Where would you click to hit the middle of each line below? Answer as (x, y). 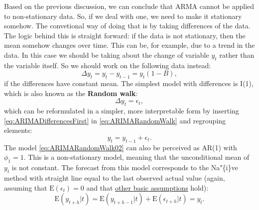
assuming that (26, 187)
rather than (237, 54)
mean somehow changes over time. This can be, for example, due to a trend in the (129, 45)
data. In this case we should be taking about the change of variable (107, 54)
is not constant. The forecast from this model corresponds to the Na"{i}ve (125, 167)
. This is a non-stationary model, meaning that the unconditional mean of (136, 157)
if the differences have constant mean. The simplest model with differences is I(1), (129, 83)
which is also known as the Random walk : (71, 93)
